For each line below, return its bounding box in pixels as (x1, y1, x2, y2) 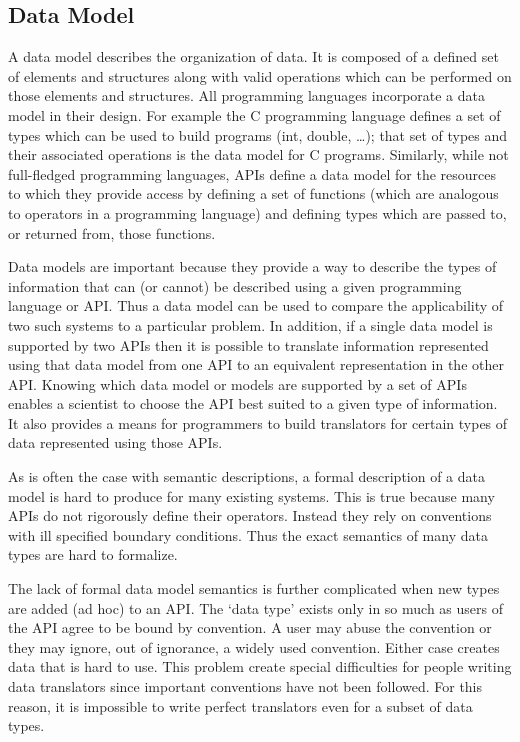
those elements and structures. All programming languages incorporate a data (8, 85, 486, 106)
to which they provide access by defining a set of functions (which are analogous (8, 183, 499, 204)
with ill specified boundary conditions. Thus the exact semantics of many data (8, 524, 488, 545)
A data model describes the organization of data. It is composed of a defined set (8, 46, 499, 67)
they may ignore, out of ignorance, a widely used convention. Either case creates (8, 636, 500, 657)
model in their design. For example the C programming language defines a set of (8, 104, 501, 125)
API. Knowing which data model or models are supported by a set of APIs (8, 373, 467, 394)
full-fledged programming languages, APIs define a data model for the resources (8, 163, 496, 184)
